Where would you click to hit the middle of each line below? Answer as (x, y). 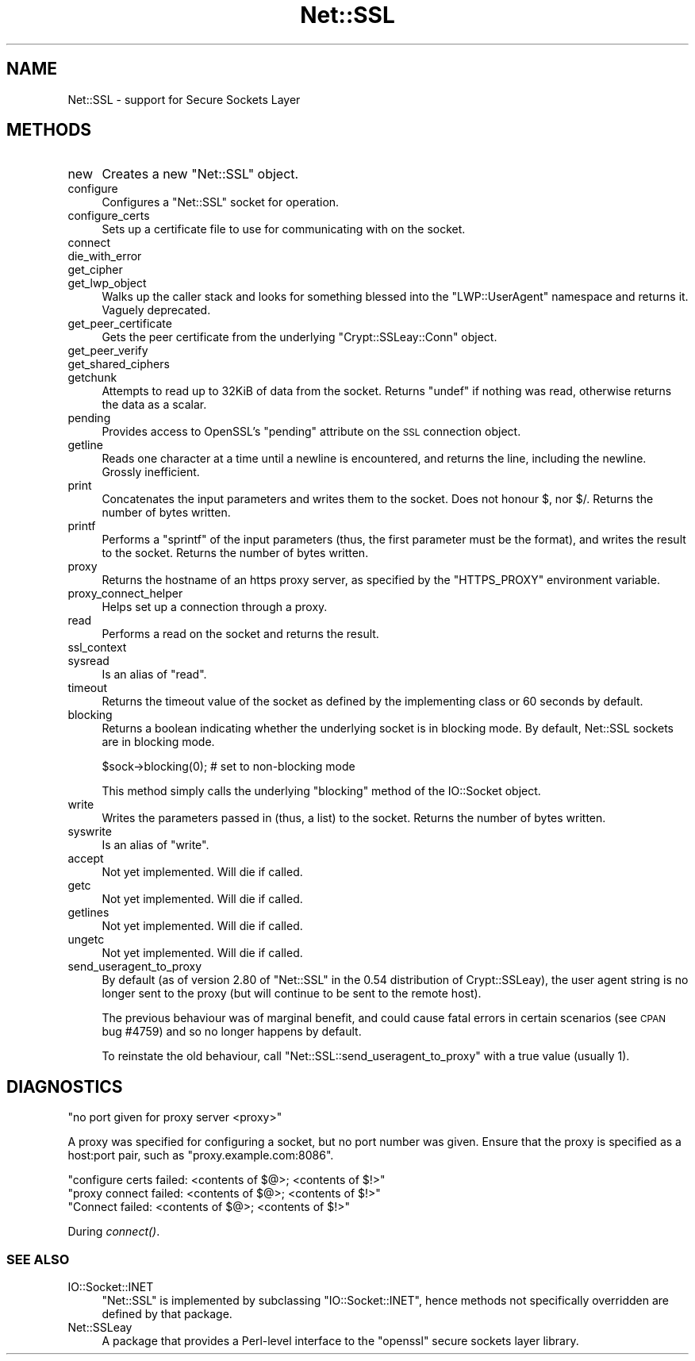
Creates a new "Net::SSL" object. (200, 174)
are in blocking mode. (158, 742)
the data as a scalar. (154, 405)
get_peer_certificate (120, 324)
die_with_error (105, 256)
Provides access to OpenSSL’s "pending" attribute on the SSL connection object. (311, 432)
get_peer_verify (108, 351)
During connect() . (114, 1232)
